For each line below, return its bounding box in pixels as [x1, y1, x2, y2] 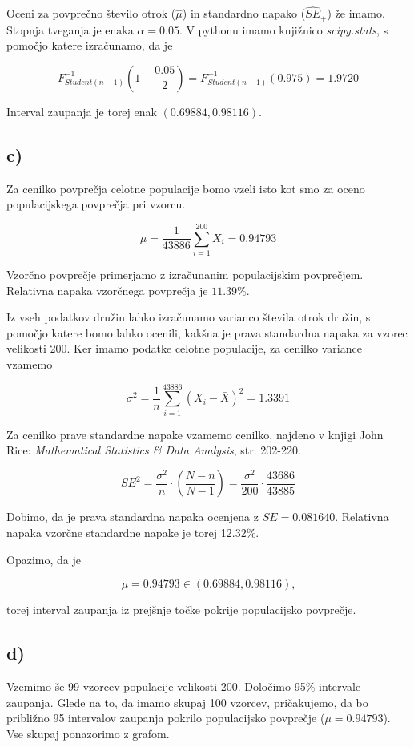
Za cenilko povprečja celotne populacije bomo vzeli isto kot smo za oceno [6, 180, 365, 196]
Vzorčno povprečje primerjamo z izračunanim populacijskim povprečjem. [6, 265, 364, 282]
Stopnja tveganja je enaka [6, 21, 134, 38]
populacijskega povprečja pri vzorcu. [6, 196, 186, 212]
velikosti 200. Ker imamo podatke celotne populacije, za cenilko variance [6, 340, 362, 357]
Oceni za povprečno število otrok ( [6, 5, 176, 22]
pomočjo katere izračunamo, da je [6, 37, 173, 54]
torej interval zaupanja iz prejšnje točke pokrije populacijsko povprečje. [6, 601, 356, 618]
